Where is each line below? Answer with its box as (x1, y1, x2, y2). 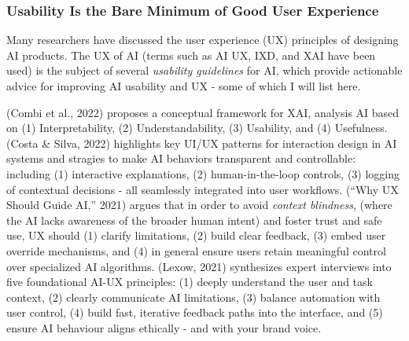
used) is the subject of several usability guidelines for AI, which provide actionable (6, 62, 403, 79)
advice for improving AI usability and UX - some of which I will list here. (6, 78, 361, 93)
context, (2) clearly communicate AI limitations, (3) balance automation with (6, 288, 381, 305)
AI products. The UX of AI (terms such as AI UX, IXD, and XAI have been (6, 46, 376, 63)
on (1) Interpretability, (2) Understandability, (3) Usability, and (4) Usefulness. (6, 119, 388, 136)
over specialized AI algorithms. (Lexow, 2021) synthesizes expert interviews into (6, 258, 392, 274)
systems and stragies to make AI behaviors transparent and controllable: (6, 150, 356, 167)
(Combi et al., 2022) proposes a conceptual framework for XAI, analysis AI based (6, 104, 400, 120)
